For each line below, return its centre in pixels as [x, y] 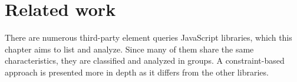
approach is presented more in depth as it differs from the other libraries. [137, 72]
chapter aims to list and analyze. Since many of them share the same [129, 49]
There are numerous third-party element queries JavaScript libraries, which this [148, 37]
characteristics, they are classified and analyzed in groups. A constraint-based [145, 60]
